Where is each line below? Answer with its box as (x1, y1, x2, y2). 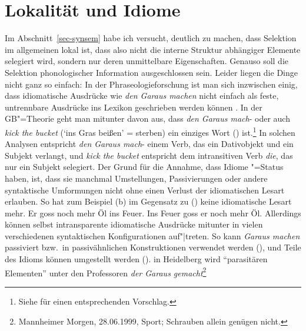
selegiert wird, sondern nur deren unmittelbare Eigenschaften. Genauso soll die (5, 55, 288, 67)
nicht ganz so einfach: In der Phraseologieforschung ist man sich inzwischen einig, (5, 78, 298, 90)
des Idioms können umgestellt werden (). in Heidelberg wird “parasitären (5, 253, 268, 265)
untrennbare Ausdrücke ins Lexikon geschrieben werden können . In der (5, 101, 262, 113)
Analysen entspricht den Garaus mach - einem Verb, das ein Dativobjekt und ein (5, 138, 294, 150)
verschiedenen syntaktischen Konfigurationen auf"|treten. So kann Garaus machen (5, 229, 300, 242)
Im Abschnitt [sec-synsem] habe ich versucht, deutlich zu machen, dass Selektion (5, 32, 297, 44)
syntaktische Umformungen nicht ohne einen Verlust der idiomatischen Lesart (5, 183, 285, 196)
